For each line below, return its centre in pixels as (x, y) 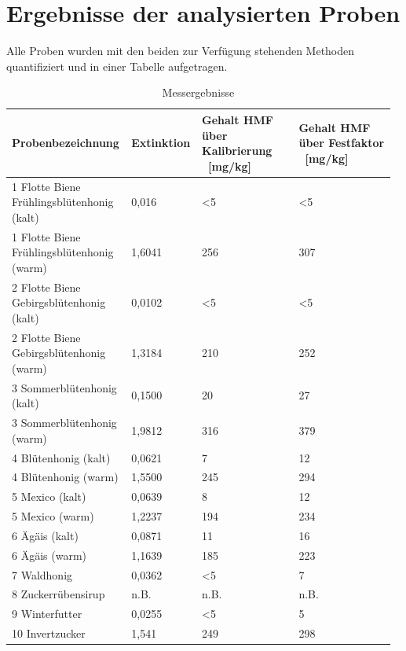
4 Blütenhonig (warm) (65, 477)
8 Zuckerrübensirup (59, 594)
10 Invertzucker (49, 633)
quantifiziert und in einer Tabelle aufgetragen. (117, 66)
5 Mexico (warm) (53, 516)
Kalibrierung (237, 151)
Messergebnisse (198, 92)
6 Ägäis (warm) (49, 555)
